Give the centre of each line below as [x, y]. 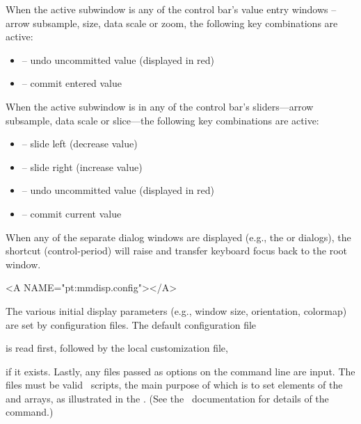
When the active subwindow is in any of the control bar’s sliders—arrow [160, 106]
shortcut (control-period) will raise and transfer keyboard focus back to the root [177, 251]
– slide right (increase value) [82, 166]
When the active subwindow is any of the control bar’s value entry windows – [171, 9]
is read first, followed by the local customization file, [117, 348]
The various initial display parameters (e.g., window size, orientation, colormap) [176, 310]
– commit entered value [72, 83]
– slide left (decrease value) [80, 144]
